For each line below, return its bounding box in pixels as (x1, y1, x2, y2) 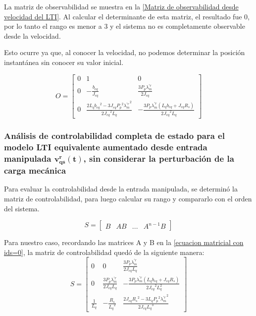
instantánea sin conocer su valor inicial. (4, 57, 124, 67)
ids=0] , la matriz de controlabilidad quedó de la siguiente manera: (4, 247, 205, 257)
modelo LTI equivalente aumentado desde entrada (4, 141, 207, 153)
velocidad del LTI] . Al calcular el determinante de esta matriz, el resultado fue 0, (4, 11, 250, 21)
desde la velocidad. (4, 30, 61, 41)
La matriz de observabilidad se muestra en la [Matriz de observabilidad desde (4, 1, 239, 11)
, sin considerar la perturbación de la (83, 152, 234, 165)
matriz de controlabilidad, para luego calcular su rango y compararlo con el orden (4, 193, 252, 203)
